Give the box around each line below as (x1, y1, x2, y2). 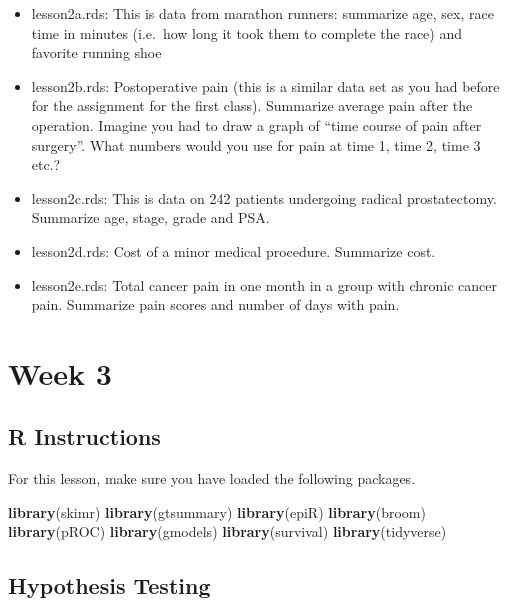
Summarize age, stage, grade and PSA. (31, 207, 270, 228)
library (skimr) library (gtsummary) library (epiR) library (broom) (8, 501, 426, 522)
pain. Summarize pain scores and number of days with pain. (31, 294, 400, 315)
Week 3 (8, 352, 112, 393)
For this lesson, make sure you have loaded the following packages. (8, 468, 416, 489)
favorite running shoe (31, 42, 162, 63)
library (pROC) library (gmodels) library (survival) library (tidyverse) (8, 521, 447, 542)
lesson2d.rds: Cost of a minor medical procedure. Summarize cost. (31, 240, 436, 261)
